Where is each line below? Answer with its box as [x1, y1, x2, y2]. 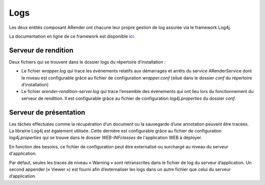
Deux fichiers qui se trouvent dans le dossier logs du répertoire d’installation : [9, 59, 166, 65]
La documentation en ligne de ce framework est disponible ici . [9, 33, 135, 39]
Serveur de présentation [9, 108, 85, 116]
